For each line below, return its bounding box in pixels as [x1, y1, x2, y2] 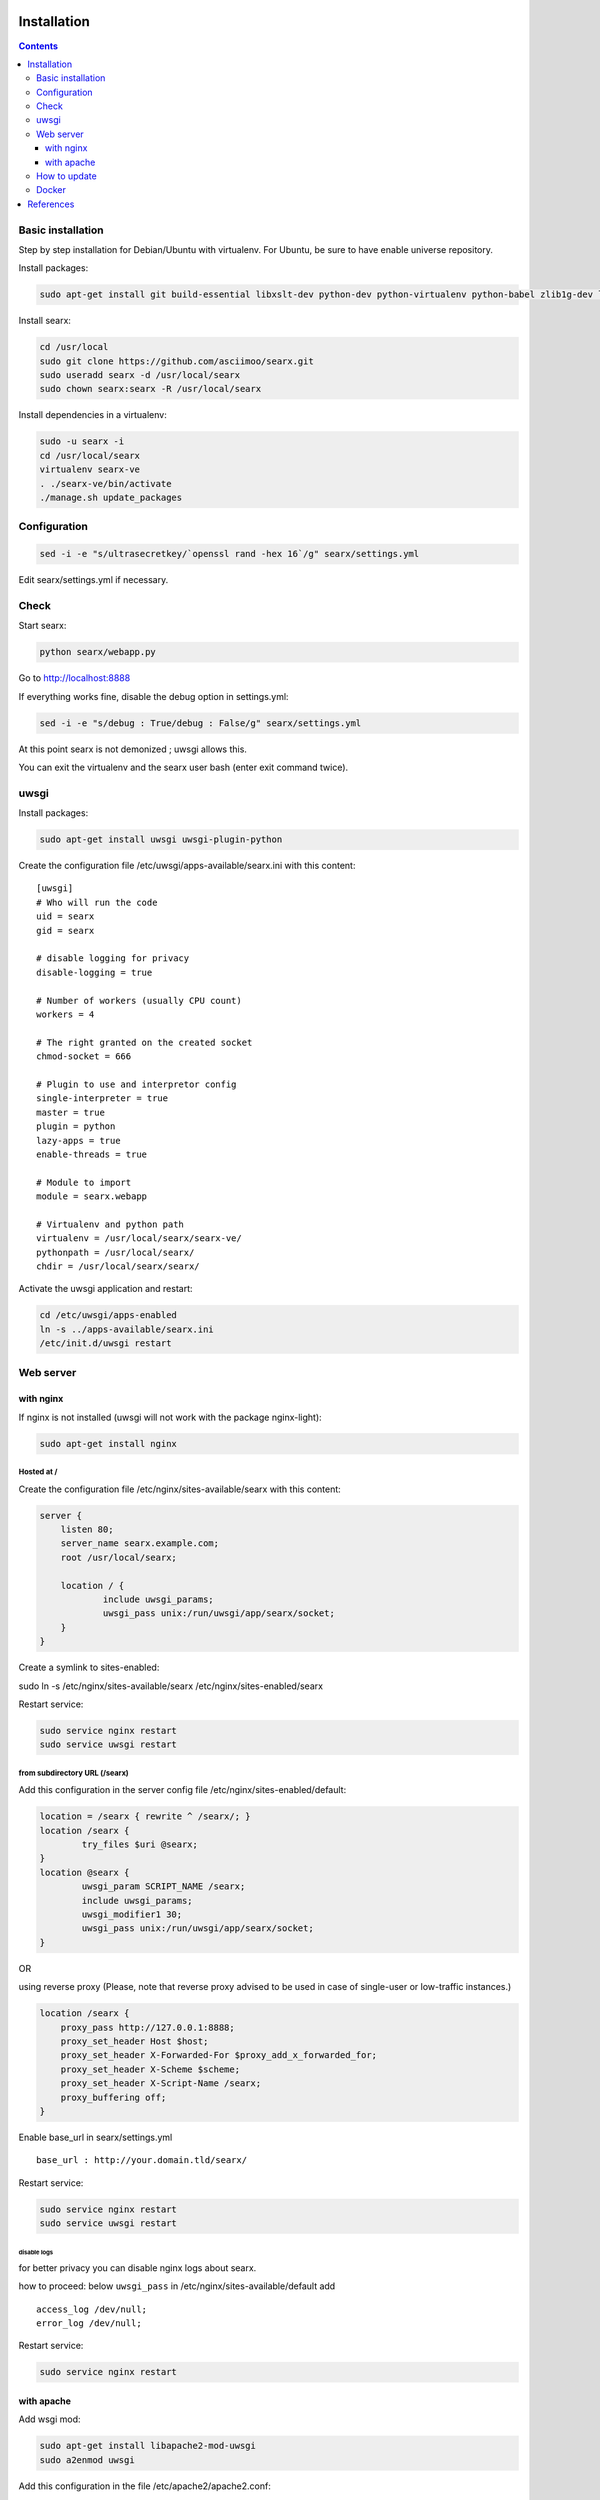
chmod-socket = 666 [36, 1051, 132, 1062]
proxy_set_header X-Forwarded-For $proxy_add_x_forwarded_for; [60, 2050, 378, 2061]
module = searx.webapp [36, 1191, 148, 1202]
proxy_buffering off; [60, 2091, 167, 2103]
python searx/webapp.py [39, 646, 157, 658]
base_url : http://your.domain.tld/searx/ [36, 2155, 248, 2166]
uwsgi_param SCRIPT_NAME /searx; [81, 1881, 246, 1892]
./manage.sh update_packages [39, 492, 183, 503]
